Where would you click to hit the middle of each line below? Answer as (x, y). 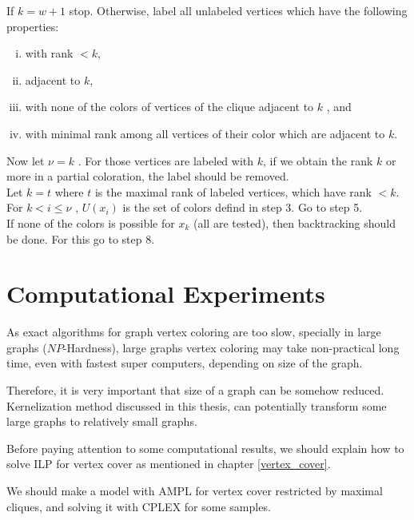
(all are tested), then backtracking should (295, 222)
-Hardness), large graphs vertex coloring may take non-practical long (231, 347)
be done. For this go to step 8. (81, 238)
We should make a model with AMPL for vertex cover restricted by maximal (195, 490)
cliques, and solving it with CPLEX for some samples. (139, 506)
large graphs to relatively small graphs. (102, 421)
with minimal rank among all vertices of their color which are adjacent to (205, 133)
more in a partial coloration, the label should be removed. (148, 176)
